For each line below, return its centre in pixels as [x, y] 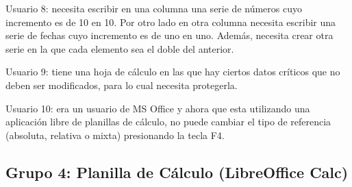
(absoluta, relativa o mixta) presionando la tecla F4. [115, 135]
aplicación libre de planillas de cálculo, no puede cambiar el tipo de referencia [168, 122]
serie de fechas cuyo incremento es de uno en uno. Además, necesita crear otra [169, 35]
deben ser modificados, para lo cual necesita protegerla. [122, 85]
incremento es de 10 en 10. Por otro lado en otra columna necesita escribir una [171, 22]
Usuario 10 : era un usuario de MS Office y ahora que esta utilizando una [158, 108]
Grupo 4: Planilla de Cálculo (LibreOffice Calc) [177, 172]
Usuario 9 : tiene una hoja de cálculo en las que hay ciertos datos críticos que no [173, 72]
